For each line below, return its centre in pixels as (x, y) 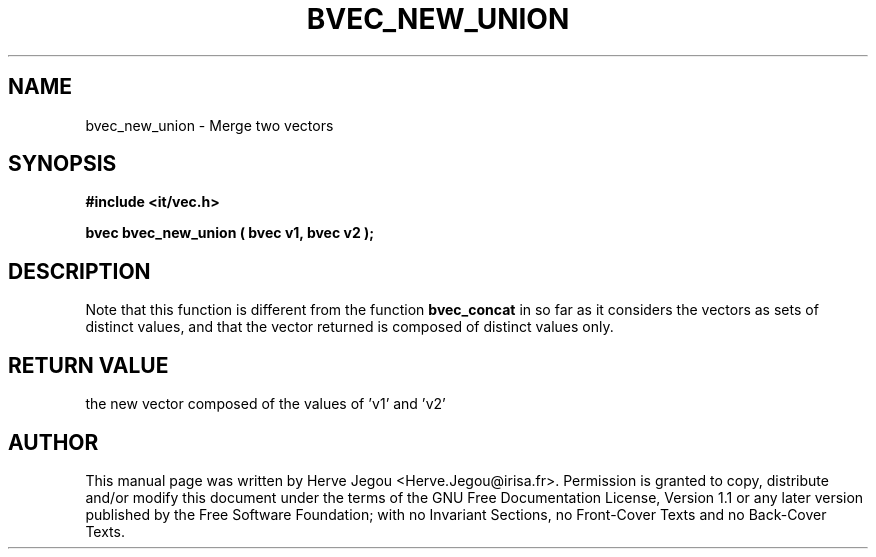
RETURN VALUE (88, 365)
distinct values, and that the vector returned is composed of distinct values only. (349, 327)
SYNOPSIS (62, 164)
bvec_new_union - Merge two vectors (209, 125)
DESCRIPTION (79, 271)
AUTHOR (53, 442)
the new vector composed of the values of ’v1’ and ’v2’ (265, 404)
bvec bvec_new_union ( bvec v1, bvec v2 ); (230, 233)
